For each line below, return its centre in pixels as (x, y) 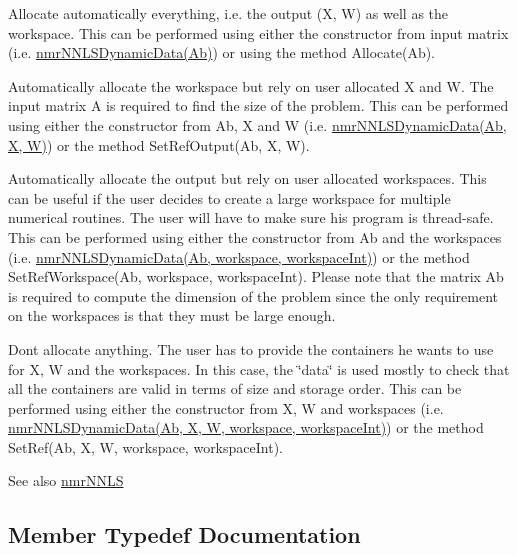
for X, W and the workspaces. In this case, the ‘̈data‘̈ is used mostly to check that (259, 368)
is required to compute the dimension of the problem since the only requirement (253, 295)
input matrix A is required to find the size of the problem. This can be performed (258, 105)
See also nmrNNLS (66, 480)
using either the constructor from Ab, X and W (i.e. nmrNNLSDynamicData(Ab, (257, 124)
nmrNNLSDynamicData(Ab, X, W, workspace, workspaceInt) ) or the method (246, 427)
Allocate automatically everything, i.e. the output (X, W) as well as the (228, 13)
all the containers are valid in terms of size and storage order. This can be (235, 388)
